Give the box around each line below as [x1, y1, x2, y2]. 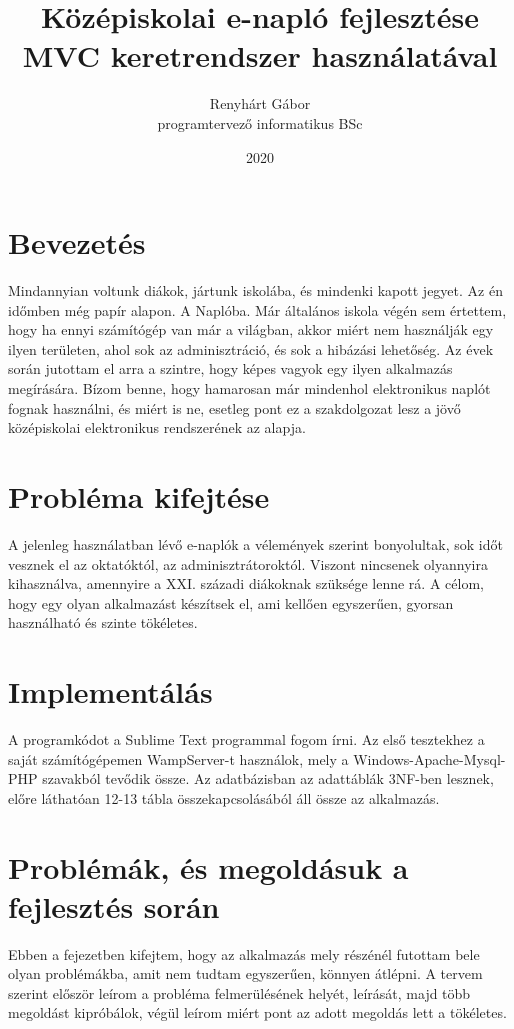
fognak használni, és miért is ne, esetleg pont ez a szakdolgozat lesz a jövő [8, 397, 461, 418]
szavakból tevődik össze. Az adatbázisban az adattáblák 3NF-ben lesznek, [42, 768, 494, 789]
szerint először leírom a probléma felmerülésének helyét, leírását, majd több [8, 982, 471, 1003]
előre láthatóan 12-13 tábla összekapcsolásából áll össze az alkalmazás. [8, 787, 440, 808]
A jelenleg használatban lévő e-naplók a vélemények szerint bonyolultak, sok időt [8, 533, 503, 554]
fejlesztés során [8, 885, 220, 926]
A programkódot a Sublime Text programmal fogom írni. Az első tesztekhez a [8, 729, 485, 749]
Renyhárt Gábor [209, 93, 311, 114]
